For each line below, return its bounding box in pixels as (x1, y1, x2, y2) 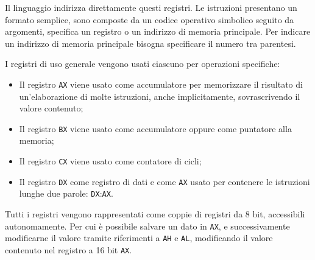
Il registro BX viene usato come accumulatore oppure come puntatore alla (19, 122, 292, 135)
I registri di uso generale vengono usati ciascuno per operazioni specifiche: (5, 57, 280, 70)
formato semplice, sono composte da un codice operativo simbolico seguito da (5, 13, 294, 26)
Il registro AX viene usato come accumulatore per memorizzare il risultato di (19, 77, 303, 90)
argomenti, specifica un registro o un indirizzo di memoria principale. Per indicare (5, 25, 311, 38)
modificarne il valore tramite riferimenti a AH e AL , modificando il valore (5, 231, 273, 244)
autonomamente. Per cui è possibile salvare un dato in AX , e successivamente (5, 219, 290, 232)
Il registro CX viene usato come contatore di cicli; (19, 155, 202, 167)
